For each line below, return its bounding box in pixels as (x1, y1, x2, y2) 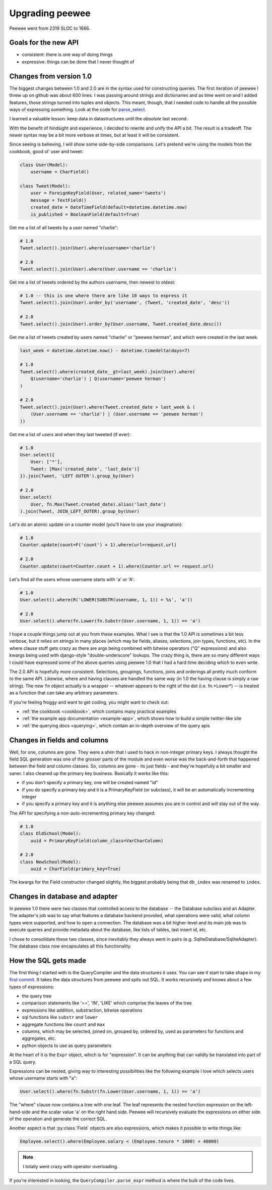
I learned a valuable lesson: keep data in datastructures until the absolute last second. (9, 116, 188, 122)
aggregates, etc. (22, 1035, 56, 1041)
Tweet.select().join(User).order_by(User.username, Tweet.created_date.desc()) (20, 321, 222, 327)
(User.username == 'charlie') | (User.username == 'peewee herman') (30, 411, 203, 417)
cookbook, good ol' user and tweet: (9, 148, 83, 154)
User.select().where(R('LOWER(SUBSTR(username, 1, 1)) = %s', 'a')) (20, 597, 193, 602)
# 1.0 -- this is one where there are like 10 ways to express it (20, 293, 187, 299)
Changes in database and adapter (9, 892, 118, 900)
